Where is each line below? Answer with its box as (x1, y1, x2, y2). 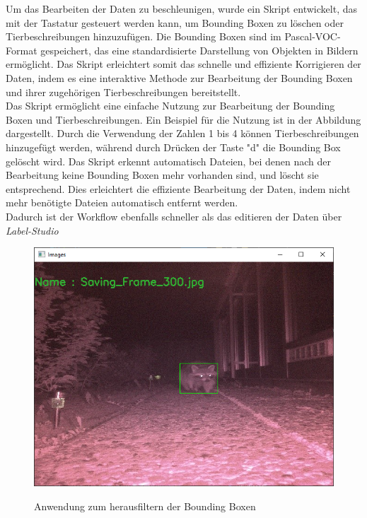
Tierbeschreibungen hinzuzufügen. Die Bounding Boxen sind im (6, 29, 281, 44)
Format (6, 42, 37, 57)
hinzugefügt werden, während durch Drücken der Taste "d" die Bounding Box (6, 139, 341, 154)
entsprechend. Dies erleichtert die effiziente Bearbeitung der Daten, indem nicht (6, 181, 351, 196)
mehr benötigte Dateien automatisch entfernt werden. (6, 195, 238, 210)
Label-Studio (6, 223, 59, 237)
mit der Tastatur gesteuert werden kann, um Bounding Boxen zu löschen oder (6, 15, 344, 30)
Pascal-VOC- (284, 29, 341, 44)
